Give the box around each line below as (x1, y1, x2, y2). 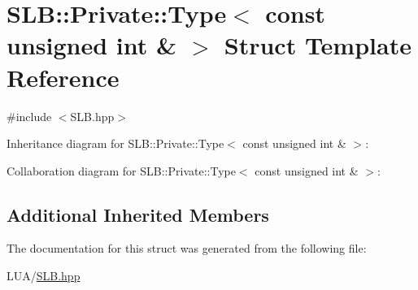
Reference (7, 60, 120, 93)
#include (7, 107, 52, 124)
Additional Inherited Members (7, 201, 269, 227)
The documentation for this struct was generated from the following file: (7, 240, 367, 257)
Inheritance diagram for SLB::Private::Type (7, 135, 224, 152)
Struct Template (224, 28, 411, 62)
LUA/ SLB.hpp (7, 267, 81, 284)
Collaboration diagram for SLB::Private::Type (7, 162, 236, 179)
